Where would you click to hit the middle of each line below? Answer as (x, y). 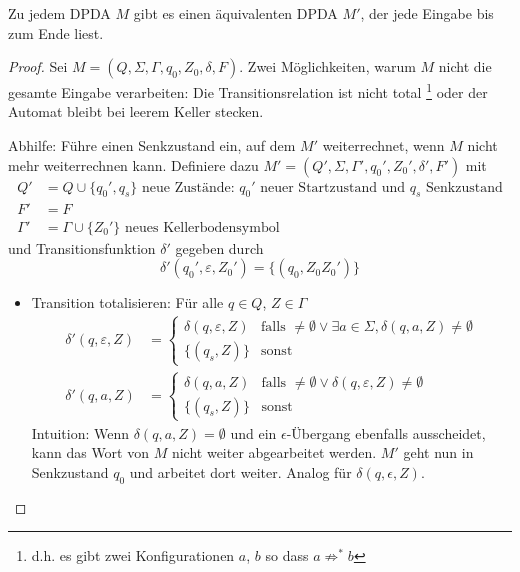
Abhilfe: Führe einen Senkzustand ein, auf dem (152, 145)
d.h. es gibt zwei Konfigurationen (133, 555)
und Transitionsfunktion (82, 247)
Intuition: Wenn (80, 432)
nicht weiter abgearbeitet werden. (274, 452)
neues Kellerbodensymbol (202, 227)
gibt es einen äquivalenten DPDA (235, 13)
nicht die (465, 66)
